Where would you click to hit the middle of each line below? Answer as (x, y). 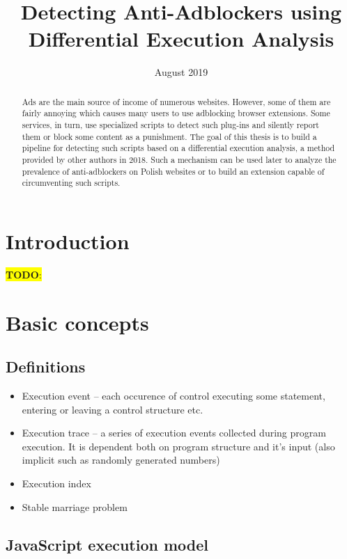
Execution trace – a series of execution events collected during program (174, 433)
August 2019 (181, 72)
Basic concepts (77, 322)
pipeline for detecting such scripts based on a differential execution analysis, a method (178, 148)
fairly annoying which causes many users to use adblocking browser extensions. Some (176, 113)
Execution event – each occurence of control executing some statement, (173, 396)
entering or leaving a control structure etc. (113, 409)
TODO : (24, 274)
